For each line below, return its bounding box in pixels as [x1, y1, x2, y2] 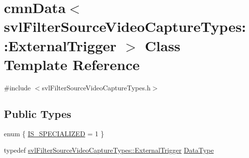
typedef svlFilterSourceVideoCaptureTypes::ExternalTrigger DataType [4, 145, 214, 155]
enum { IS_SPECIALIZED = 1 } [4, 129, 104, 139]
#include [4, 82, 31, 92]
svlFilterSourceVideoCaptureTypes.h [42, 82, 151, 92]
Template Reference [4, 54, 140, 74]
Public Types [4, 106, 72, 121]
